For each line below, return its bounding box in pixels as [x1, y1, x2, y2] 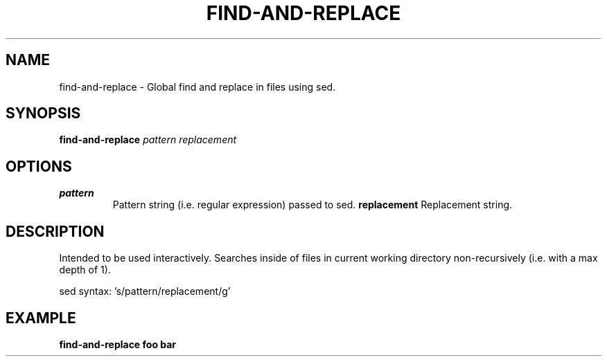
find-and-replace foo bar [59, 338, 177, 350]
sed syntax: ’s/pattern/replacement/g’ [59, 285, 231, 298]
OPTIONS [6, 157, 72, 175]
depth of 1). [59, 264, 111, 276]
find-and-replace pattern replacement [59, 134, 237, 146]
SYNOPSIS [6, 105, 81, 123]
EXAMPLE [6, 309, 76, 327]
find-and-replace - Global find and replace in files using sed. [59, 80, 336, 93]
